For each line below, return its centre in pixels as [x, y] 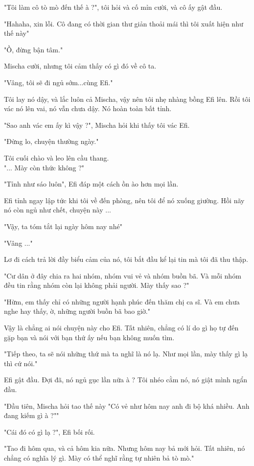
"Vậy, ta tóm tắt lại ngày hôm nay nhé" [63, 226]
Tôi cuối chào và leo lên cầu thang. [57, 157]
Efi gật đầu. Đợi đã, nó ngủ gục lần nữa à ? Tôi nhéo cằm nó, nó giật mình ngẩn [126, 380]
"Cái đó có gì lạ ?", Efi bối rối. [49, 431]
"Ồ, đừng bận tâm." [34, 49]
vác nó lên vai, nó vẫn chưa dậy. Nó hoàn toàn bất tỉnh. [88, 108]
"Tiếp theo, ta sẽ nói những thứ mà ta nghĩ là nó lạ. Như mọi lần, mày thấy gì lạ [126, 354]
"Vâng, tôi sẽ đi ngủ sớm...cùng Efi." [58, 82]
